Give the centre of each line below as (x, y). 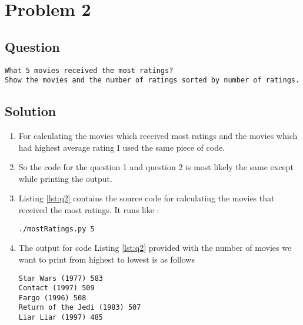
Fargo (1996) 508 (52, 298)
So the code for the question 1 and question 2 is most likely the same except (156, 167)
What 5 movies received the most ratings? (89, 70)
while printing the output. (65, 178)
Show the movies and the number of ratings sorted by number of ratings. (152, 80)
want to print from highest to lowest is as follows (106, 259)
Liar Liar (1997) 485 (61, 318)
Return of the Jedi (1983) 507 (80, 308)
